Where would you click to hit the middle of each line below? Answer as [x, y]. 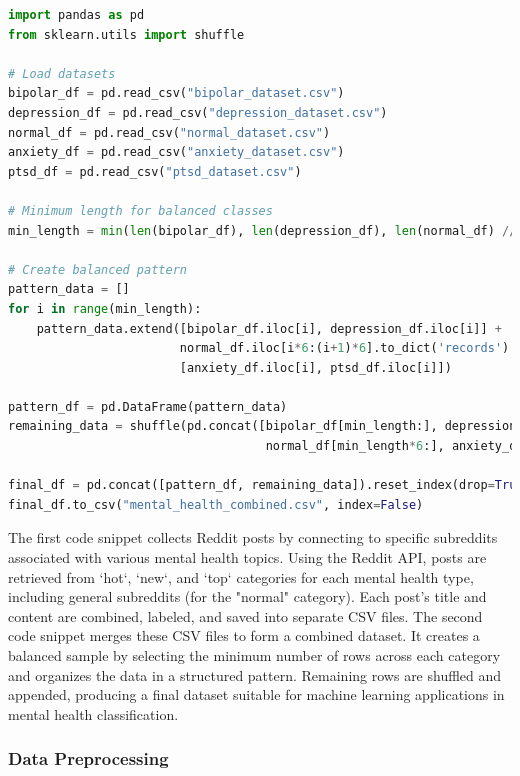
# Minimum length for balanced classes [140, 210]
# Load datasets [62, 73]
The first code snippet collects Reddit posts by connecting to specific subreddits [253, 537]
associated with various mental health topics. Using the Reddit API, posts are [247, 557]
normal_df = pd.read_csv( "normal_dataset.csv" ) [169, 132]
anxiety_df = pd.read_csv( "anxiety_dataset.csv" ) [176, 152]
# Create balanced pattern [97, 269]
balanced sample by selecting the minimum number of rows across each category [254, 655]
